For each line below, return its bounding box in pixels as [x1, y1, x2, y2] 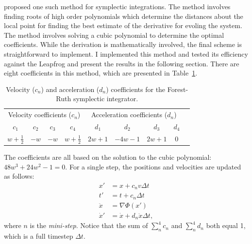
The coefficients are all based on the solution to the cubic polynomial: [4, 152, 212, 162]
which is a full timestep [4, 231, 73, 241]
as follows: [4, 171, 34, 181]
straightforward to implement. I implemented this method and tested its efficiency [4, 48, 248, 59]
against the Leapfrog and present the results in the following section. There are [4, 58, 239, 68]
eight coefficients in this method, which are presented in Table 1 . [4, 68, 198, 78]
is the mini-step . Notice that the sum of [30, 220, 148, 230]
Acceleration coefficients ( [91, 109, 168, 120]
